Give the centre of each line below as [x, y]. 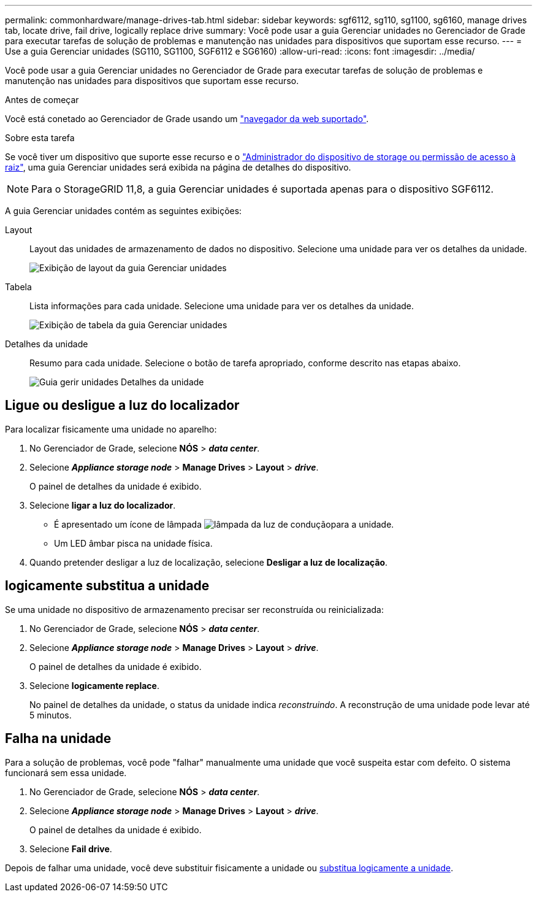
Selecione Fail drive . [71, 849]
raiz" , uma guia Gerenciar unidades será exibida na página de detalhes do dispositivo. [178, 167]
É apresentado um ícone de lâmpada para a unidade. [224, 524]
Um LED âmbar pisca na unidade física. [133, 543]
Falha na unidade [58, 739]
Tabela [18, 287]
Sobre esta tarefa [40, 138]
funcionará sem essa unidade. [66, 772]
